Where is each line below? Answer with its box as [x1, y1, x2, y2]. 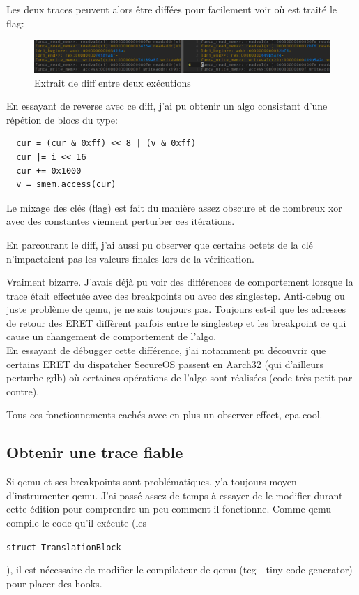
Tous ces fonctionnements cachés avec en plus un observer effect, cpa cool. [6, 407, 323, 422]
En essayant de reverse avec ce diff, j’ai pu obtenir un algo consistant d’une [6, 98, 328, 113]
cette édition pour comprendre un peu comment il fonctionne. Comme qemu [6, 501, 331, 516]
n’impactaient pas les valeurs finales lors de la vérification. [6, 251, 254, 265]
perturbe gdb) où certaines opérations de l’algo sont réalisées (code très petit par [6, 370, 353, 385]
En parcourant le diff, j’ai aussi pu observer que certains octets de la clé [6, 237, 313, 251]
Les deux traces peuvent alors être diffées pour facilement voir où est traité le [6, 2, 337, 16]
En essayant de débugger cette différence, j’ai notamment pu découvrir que [6, 343, 326, 358]
